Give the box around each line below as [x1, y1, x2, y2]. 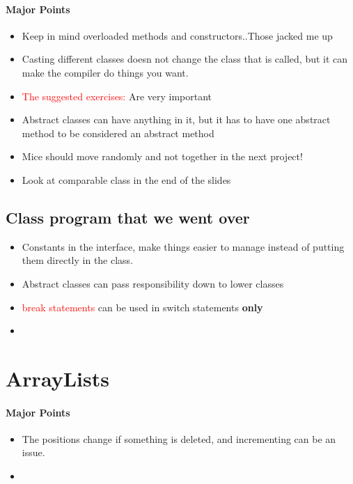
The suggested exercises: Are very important [22, 88, 212, 103]
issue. [22, 445, 45, 460]
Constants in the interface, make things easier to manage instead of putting [22, 239, 345, 253]
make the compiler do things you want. [22, 65, 189, 79]
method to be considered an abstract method [22, 125, 214, 140]
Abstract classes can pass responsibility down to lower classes [22, 276, 284, 290]
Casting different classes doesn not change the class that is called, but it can [22, 52, 348, 66]
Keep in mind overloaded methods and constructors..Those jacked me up [22, 28, 333, 42]
